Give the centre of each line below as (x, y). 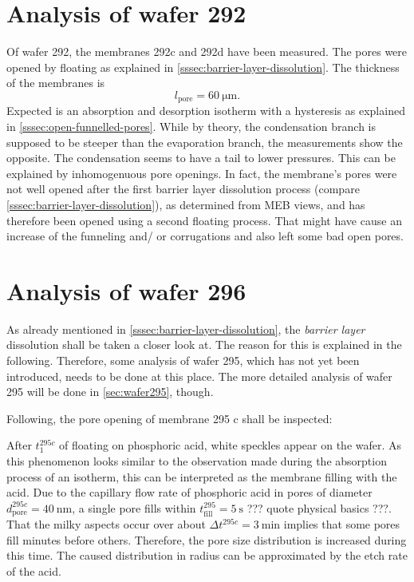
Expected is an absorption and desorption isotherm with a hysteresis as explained (206, 111)
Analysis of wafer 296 (126, 290)
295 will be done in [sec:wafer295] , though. (110, 392)
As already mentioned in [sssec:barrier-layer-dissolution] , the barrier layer (186, 329)
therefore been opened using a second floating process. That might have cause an (204, 220)
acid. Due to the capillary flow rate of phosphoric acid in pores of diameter (189, 492)
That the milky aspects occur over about (106, 524)
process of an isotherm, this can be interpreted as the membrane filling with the (202, 476)
